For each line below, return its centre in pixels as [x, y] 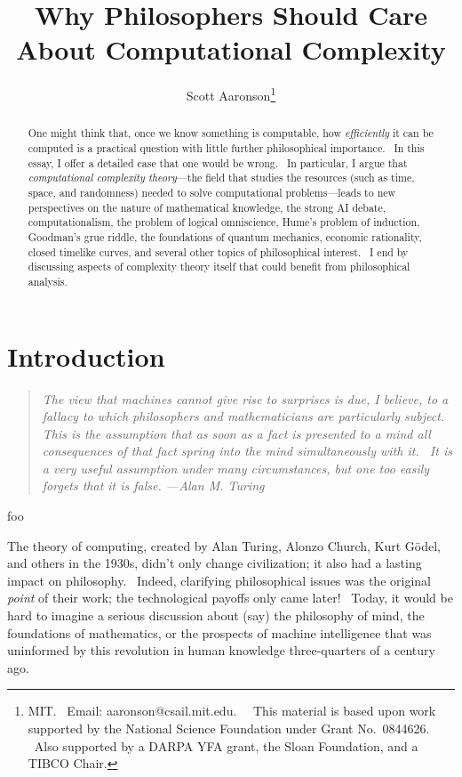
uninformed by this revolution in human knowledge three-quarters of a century [221, 650]
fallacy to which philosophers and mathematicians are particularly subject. [243, 416]
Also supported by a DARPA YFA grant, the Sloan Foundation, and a [226, 745]
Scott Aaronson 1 [231, 94]
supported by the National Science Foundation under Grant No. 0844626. [229, 728]
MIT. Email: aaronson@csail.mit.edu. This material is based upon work [232, 711]
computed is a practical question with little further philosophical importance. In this [226, 148]
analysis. [48, 281]
